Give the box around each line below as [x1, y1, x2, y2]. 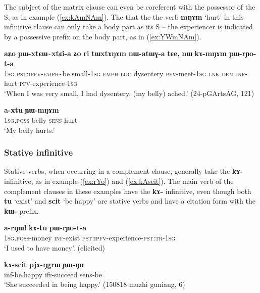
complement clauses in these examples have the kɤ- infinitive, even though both [4, 185, 251, 196]
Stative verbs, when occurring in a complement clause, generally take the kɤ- [4, 166, 243, 176]
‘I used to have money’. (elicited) [4, 242, 105, 253]
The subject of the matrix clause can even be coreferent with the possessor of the [4, 2, 255, 12]
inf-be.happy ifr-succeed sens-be [4, 269, 102, 279]
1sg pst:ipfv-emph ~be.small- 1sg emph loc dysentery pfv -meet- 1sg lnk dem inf [4, 68, 245, 78]
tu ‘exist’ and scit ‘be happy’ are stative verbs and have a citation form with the [4, 196, 255, 206]
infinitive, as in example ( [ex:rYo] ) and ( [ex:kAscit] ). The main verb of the [4, 175, 234, 186]
